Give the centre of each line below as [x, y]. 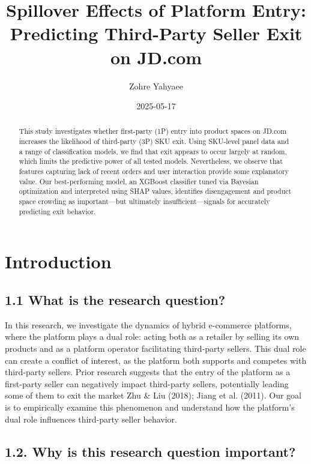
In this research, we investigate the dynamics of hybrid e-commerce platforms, [148, 324]
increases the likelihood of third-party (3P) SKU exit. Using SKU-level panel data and [154, 141]
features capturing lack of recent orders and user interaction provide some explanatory [154, 171]
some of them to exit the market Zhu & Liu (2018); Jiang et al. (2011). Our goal [153, 395]
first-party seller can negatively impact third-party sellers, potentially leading [147, 383]
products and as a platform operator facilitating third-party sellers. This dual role [155, 348]
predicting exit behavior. [57, 211]
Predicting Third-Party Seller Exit [156, 33]
